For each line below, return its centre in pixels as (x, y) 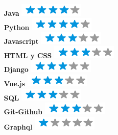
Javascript (21, 41)
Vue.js (14, 83)
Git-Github (23, 112)
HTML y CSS (28, 55)
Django (16, 69)
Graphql (18, 126)
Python (17, 27)
